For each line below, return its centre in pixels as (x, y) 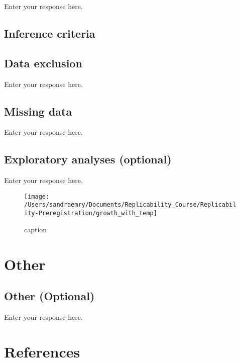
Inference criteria (50, 33)
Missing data (38, 111)
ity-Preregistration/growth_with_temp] (91, 213)
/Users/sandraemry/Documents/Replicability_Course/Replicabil (130, 205)
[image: (37, 196)
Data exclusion (43, 63)
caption (36, 229)
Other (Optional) (49, 296)
